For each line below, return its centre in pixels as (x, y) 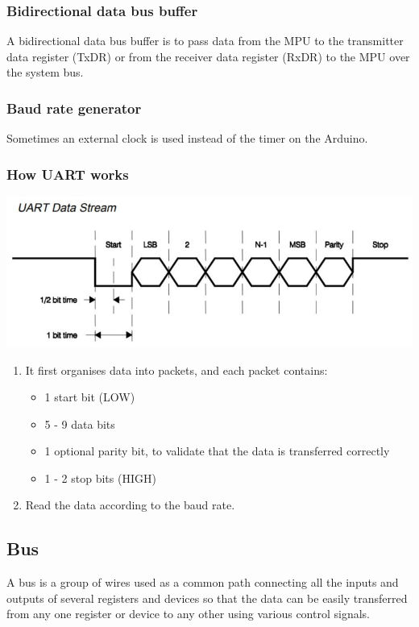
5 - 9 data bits (80, 424)
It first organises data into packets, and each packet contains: (176, 370)
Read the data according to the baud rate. (130, 505)
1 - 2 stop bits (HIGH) (100, 478)
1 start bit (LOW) (90, 397)
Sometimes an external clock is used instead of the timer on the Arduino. (187, 138)
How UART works (68, 174)
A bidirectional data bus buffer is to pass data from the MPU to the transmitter (205, 41)
